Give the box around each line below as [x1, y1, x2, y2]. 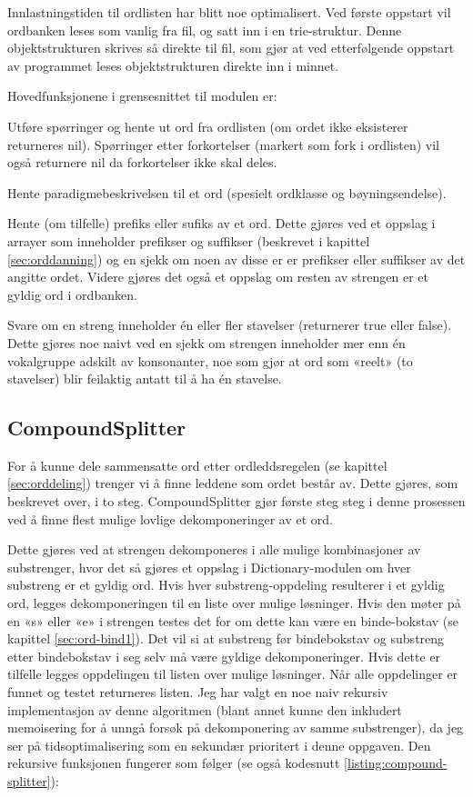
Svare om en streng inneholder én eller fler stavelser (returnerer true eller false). [7, 315, 452, 334]
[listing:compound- [344, 753, 448, 772]
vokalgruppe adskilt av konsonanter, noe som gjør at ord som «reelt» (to [7, 351, 413, 370]
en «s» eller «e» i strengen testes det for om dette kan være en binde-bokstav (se [7, 611, 459, 630]
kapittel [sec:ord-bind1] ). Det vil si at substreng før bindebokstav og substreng [7, 629, 445, 648]
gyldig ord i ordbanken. [7, 284, 137, 304]
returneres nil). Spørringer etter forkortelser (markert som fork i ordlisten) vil [7, 134, 439, 154]
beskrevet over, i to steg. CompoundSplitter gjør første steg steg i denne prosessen [7, 492, 466, 511]
